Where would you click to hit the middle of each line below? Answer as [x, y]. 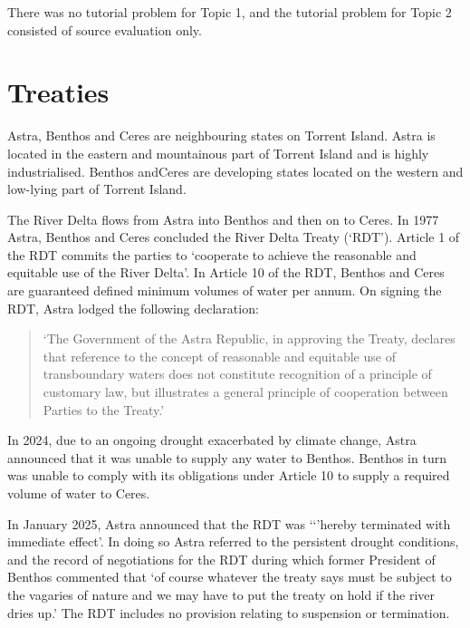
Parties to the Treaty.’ [104, 409]
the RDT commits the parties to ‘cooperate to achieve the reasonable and [212, 254]
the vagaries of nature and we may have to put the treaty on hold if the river [221, 594]
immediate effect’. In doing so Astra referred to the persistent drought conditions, [233, 541]
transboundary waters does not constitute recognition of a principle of [237, 374]
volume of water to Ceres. [79, 493]
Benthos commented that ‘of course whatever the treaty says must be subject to [230, 577]
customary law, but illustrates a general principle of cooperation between [245, 392]
